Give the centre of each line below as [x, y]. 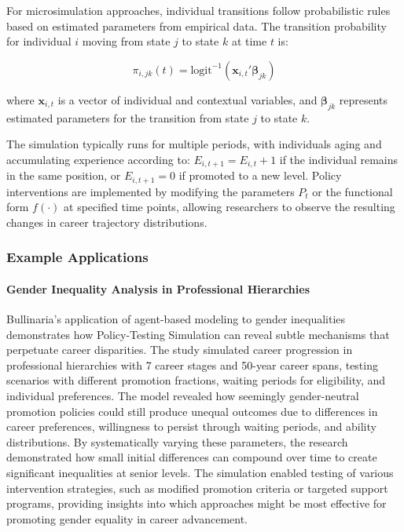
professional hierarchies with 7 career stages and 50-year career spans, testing [192, 364]
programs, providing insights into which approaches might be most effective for [196, 503]
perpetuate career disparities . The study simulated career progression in [180, 350]
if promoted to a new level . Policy [260, 175]
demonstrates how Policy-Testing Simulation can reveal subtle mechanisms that [198, 334]
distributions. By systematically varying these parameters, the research [177, 441]
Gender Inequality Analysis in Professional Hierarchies [158, 288]
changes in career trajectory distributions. [107, 222]
